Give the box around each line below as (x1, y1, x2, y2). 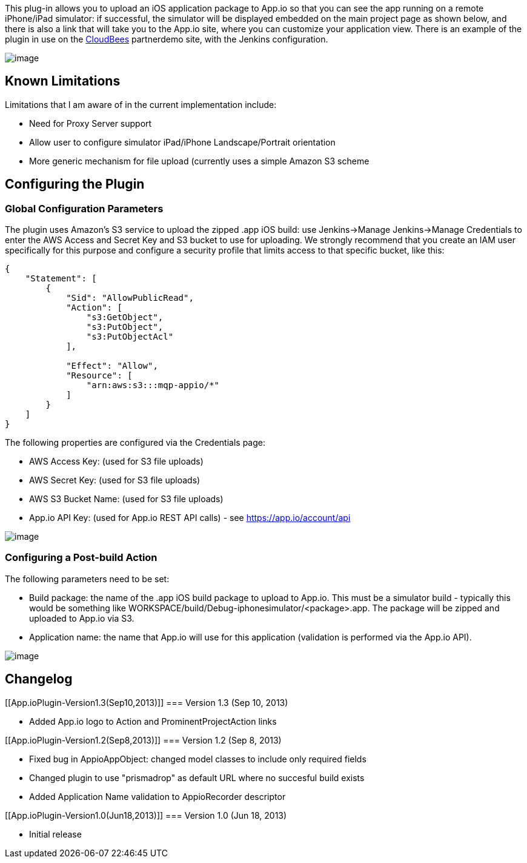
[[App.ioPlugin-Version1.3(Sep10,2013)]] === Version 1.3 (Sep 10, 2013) (5, 697, 288, 708)
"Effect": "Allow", (66, 361, 158, 371)
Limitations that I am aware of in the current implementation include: (5, 99, 277, 110)
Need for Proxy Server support (29, 118, 152, 129)
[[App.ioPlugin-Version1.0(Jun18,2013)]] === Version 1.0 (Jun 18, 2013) (5, 810, 287, 821)
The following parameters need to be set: (5, 573, 170, 584)
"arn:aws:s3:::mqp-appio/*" (86, 380, 220, 391)
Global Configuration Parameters (5, 202, 164, 215)
